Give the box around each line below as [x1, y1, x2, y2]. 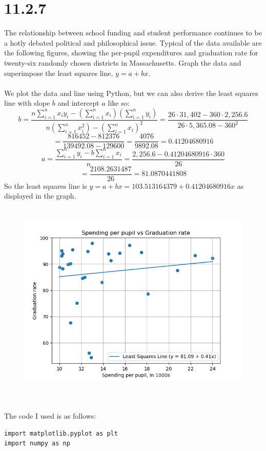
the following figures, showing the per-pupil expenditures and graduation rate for [4, 47, 258, 58]
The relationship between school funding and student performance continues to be [4, 27, 262, 38]
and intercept [57, 97, 99, 108]
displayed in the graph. [4, 190, 76, 201]
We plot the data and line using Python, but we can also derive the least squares [4, 87, 258, 98]
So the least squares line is [4, 180, 87, 191]
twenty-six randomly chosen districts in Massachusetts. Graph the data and [4, 57, 241, 68]
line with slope [4, 97, 50, 108]
